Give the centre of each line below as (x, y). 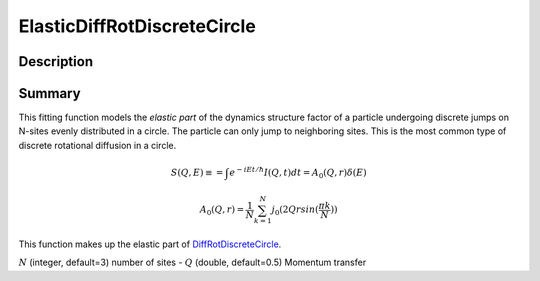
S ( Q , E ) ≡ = (197, 172)
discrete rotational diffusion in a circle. (97, 145)
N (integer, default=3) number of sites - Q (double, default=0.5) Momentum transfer (192, 262)
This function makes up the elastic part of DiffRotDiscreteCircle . (150, 244)
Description (56, 61)
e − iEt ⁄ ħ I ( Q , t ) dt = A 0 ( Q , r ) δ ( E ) (298, 172)
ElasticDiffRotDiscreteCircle (137, 26)
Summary (49, 93)
